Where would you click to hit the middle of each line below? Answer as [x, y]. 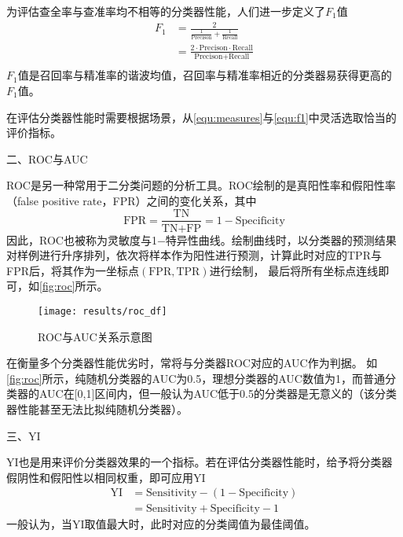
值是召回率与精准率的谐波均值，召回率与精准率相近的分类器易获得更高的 [205, 75]
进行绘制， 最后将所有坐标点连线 [294, 270]
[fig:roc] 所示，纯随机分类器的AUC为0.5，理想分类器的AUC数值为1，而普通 [196, 378]
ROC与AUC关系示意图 [95, 336]
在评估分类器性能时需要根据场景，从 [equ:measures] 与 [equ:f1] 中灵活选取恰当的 [201, 117]
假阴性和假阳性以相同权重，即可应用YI [106, 477]
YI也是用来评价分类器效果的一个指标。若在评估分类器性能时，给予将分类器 [200, 462]
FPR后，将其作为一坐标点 [73, 270]
